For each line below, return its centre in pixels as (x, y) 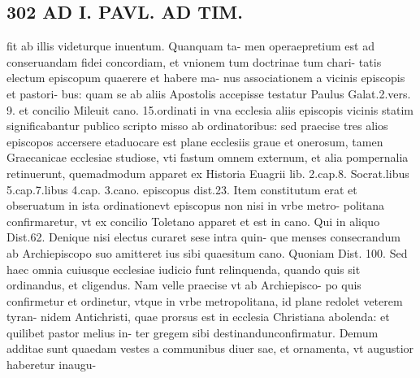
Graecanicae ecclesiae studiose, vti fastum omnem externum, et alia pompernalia (208, 157)
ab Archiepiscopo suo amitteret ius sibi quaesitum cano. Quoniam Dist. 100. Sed (207, 252)
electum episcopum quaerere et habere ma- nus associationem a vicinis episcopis (206, 78)
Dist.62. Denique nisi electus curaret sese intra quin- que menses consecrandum (204, 237)
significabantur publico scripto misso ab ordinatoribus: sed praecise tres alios (197, 126)
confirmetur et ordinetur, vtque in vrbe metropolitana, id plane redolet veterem (205, 300)
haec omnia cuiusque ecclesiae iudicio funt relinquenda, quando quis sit (184, 269)
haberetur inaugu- (52, 365)
